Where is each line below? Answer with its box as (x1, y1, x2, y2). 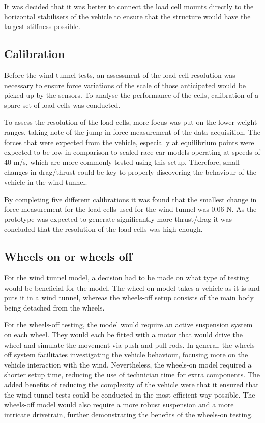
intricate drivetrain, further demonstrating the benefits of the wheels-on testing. (4, 409, 253, 419)
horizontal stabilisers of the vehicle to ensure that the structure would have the (4, 11, 251, 21)
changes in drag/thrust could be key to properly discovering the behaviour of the (4, 166, 256, 177)
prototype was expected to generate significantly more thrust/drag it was (4, 213, 232, 224)
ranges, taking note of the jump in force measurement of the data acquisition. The (4, 126, 260, 137)
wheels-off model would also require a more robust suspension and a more (4, 399, 234, 410)
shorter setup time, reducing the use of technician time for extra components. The (4, 369, 260, 380)
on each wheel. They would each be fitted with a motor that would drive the (4, 329, 243, 340)
